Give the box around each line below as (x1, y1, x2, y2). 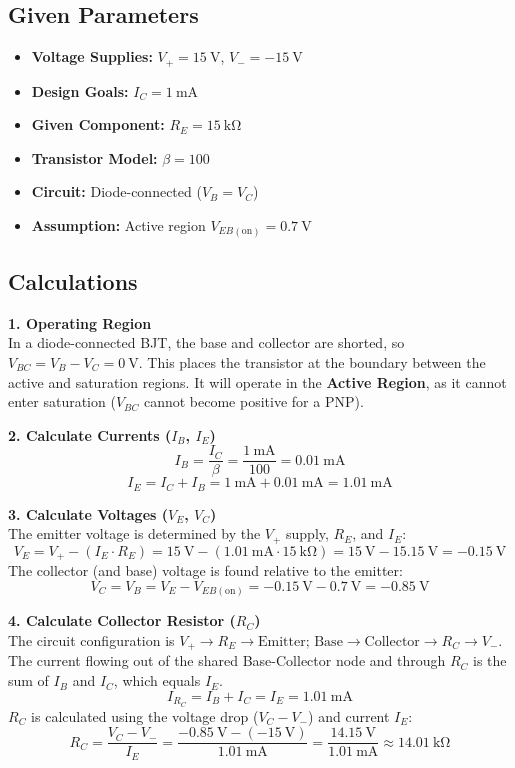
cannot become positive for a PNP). (143, 391, 364, 412)
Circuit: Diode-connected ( (31, 181, 202, 202)
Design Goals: (31, 80, 129, 101)
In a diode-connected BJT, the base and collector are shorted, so (8, 332, 405, 353)
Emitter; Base (257, 635, 343, 650)
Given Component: (31, 114, 165, 135)
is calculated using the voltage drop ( (31, 705, 259, 726)
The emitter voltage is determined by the (8, 523, 261, 544)
